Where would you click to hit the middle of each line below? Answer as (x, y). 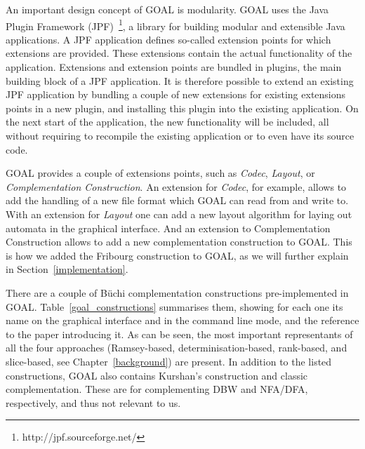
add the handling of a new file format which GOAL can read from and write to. (177, 200)
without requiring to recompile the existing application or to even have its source (180, 135)
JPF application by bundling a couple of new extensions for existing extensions (176, 94)
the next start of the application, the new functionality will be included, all (167, 122)
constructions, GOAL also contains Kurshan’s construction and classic (157, 375)
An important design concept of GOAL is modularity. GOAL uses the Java (167, 9)
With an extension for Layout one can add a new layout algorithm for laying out (179, 214)
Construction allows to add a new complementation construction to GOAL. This (179, 242)
